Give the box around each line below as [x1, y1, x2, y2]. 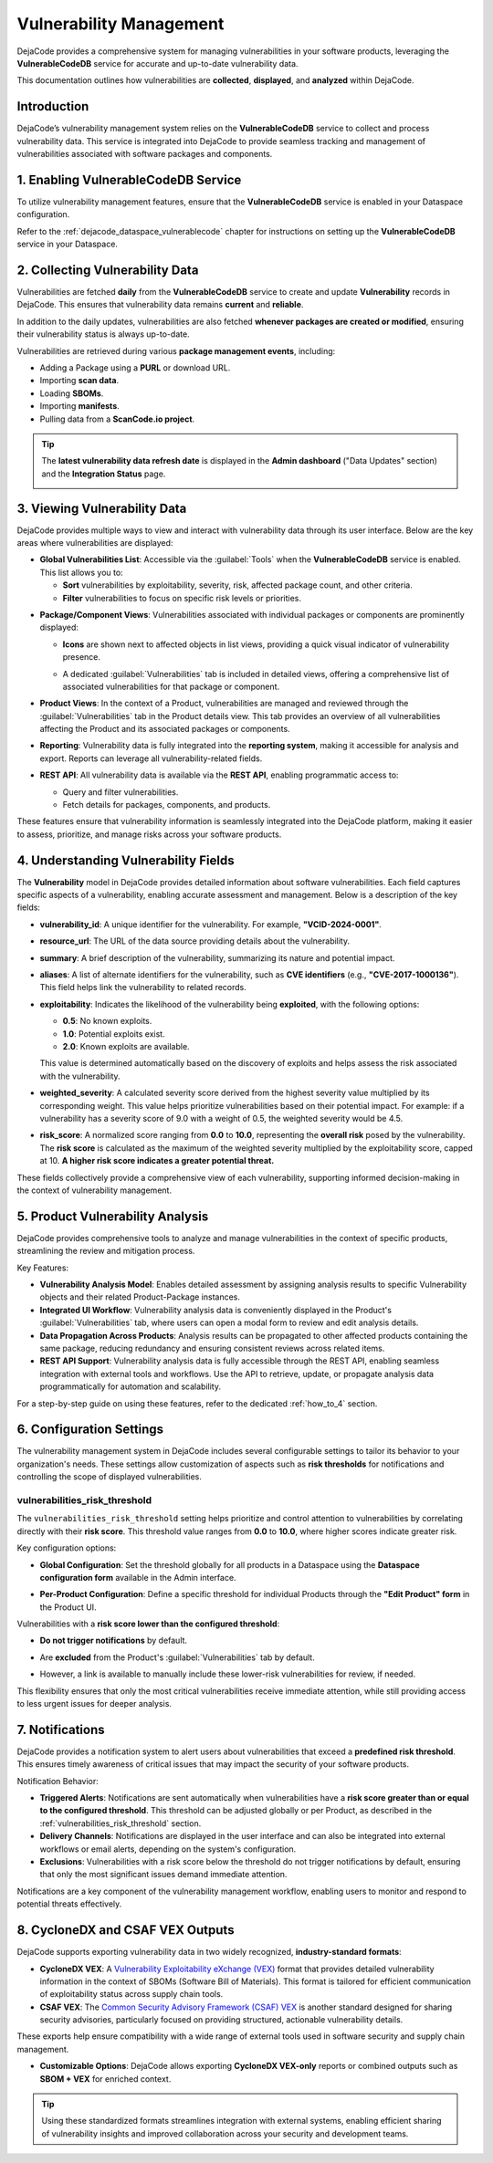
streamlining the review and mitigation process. [16, 1246, 195, 1257]
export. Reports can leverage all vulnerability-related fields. [39, 753, 263, 764]
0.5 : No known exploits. [62, 1016, 152, 1027]
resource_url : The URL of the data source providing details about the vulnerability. [39, 935, 351, 946]
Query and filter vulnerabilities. [62, 786, 179, 798]
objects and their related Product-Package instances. [39, 1291, 241, 1302]
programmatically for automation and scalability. [39, 1381, 221, 1392]
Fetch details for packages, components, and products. [62, 799, 271, 810]
